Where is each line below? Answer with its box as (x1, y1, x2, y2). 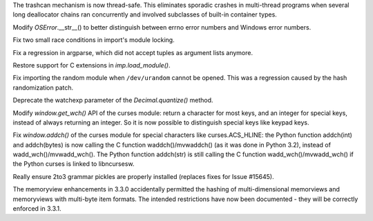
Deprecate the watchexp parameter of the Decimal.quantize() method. (12, 96, 213, 105)
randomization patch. (12, 83, 74, 92)
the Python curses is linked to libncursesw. (12, 160, 135, 168)
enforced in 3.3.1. (12, 204, 61, 213)
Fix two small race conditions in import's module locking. (12, 36, 175, 44)
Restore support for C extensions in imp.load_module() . (12, 61, 171, 69)
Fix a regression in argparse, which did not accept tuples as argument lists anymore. (12, 48, 254, 56)
